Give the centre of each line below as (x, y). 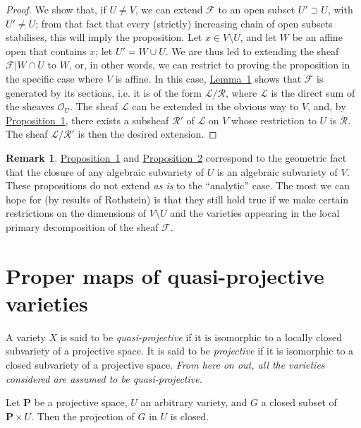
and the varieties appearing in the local (255, 213)
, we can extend (169, 9)
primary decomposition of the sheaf (82, 226)
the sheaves (30, 106)
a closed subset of (299, 402)
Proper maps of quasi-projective (165, 275)
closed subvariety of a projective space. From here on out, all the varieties (165, 364)
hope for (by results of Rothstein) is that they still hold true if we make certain (177, 199)
